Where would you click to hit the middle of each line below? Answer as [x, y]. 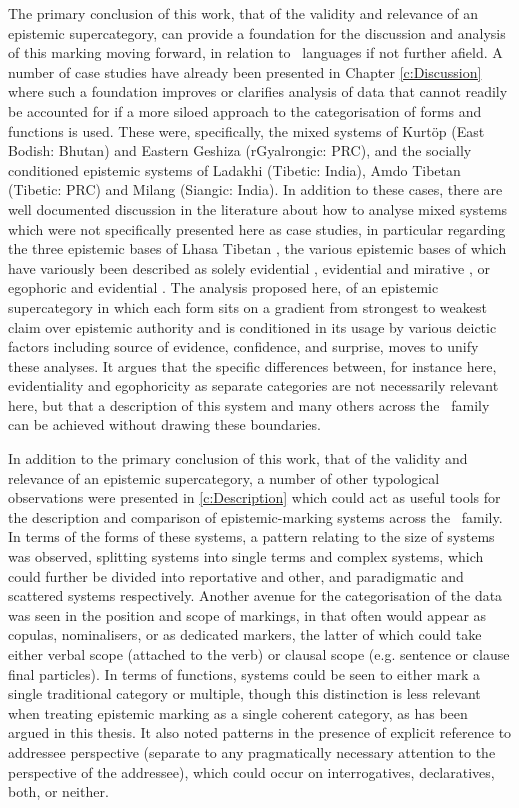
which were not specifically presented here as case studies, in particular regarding [257, 228]
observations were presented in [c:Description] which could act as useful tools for [254, 497]
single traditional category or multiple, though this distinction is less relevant [244, 693]
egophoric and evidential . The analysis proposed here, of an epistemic [223, 287]
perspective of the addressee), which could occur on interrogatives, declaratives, [251, 771]
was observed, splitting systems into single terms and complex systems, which [246, 556]
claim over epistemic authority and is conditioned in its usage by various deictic [252, 326]
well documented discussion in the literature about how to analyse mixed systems [258, 208]
